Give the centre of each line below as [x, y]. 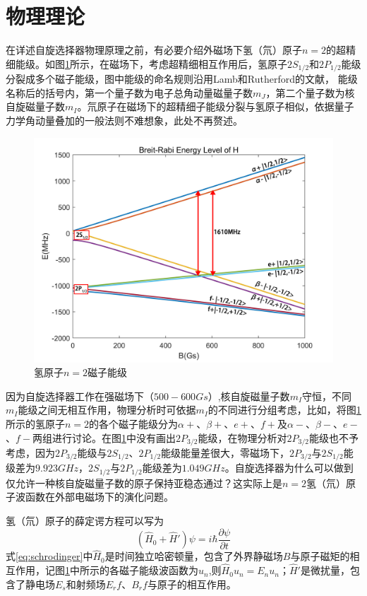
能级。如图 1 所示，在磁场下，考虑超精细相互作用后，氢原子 [151, 63]
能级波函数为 [168, 570]
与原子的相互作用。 [192, 584]
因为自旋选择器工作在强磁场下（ [80, 396]
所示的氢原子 [35, 423]
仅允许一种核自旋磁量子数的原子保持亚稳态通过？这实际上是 [144, 483]
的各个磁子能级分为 [134, 423]
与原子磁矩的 [320, 556]
